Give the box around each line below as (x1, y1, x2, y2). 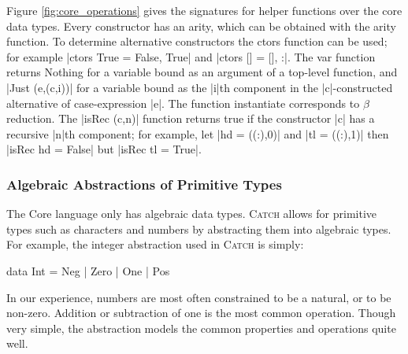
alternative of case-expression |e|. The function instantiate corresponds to (6, 94, 360, 111)
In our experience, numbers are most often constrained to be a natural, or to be (6, 289, 391, 305)
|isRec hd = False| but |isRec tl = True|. (6, 141, 202, 157)
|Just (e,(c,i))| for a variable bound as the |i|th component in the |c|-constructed (6, 79, 393, 95)
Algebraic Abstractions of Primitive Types (6, 174, 282, 194)
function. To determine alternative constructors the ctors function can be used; (6, 33, 388, 50)
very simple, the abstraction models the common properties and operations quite (6, 319, 396, 336)
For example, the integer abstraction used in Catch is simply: (6, 236, 304, 253)
